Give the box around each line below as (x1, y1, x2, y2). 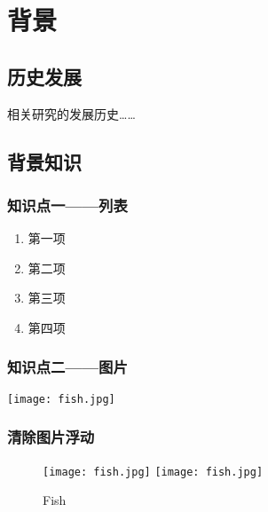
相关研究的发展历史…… (7, 104, 136, 122)
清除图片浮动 (7, 426, 95, 448)
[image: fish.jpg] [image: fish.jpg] (43, 465, 264, 478)
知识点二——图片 (7, 356, 128, 378)
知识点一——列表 (7, 193, 128, 216)
